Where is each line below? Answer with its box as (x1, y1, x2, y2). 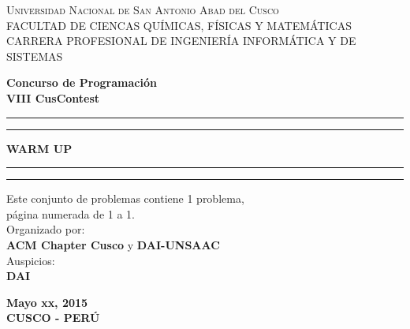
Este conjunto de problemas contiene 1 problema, (6, 190, 244, 207)
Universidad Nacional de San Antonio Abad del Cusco (6, 2, 279, 17)
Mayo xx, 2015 (6, 293, 88, 310)
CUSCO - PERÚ (6, 309, 100, 326)
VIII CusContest (6, 89, 100, 106)
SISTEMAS (6, 47, 63, 64)
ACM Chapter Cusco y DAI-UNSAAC (6, 236, 220, 252)
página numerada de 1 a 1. (6, 205, 135, 222)
